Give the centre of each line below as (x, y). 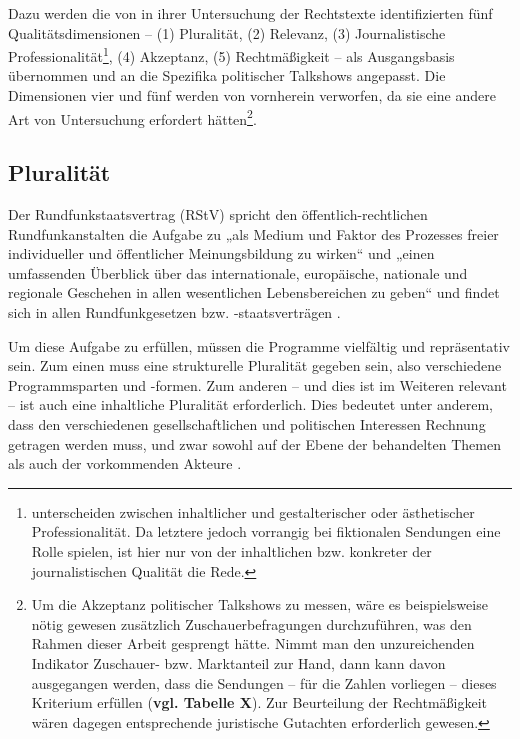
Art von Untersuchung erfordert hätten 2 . (132, 117)
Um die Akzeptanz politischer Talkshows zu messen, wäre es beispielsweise (259, 604)
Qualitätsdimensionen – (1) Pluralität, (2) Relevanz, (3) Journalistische (227, 32)
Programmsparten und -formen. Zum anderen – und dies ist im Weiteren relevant (257, 384)
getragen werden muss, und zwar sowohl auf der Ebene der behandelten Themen (254, 443)
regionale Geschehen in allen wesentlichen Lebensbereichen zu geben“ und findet (254, 292)
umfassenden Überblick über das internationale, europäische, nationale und (238, 272)
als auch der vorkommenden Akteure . (125, 463)
